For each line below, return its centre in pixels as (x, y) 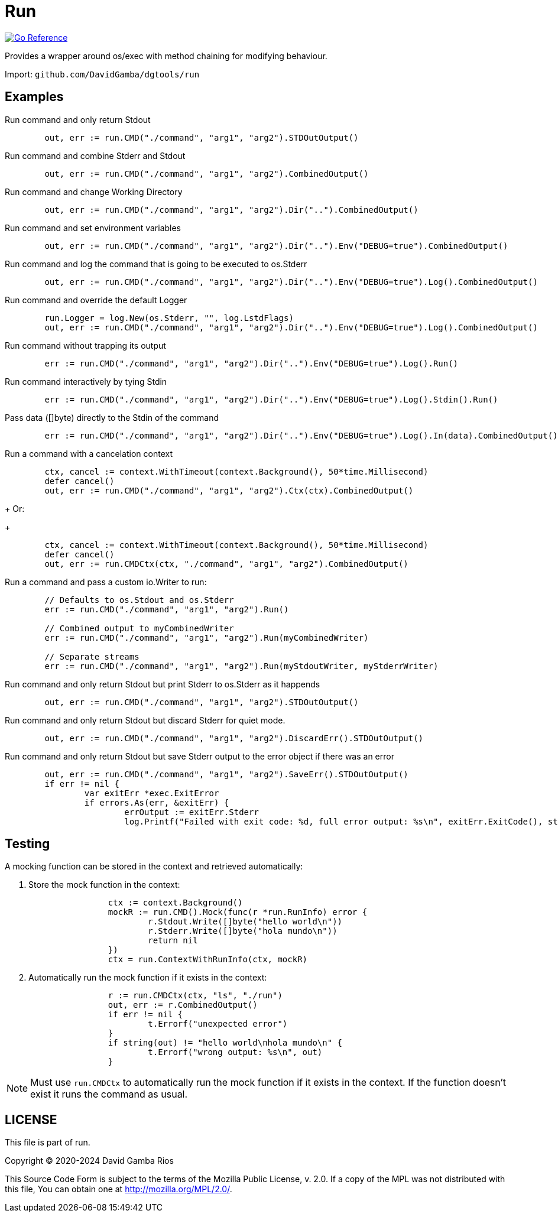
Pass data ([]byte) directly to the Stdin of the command (112, 417)
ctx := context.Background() (175, 903)
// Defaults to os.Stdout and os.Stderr (139, 600)
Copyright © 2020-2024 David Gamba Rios (89, 1161)
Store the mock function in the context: (104, 885)
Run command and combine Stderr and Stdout (95, 155)
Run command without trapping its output (85, 345)
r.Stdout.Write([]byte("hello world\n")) (245, 922)
